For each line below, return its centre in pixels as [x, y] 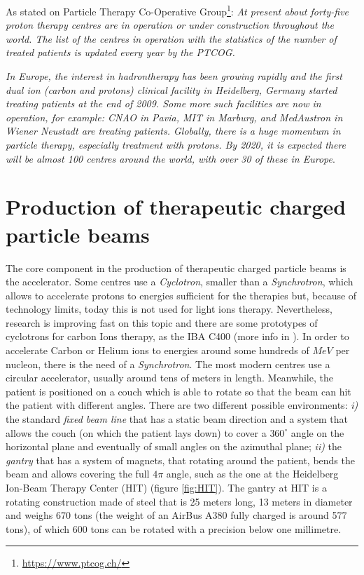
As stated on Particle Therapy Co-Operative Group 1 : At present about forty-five [177, 10]
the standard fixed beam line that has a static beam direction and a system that [177, 419]
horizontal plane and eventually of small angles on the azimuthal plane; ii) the [174, 446]
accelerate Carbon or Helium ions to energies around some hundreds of [157, 350]
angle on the [317, 432]
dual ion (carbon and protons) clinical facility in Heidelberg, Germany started [171, 89]
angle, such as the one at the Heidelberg [252, 474]
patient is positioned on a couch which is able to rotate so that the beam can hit [178, 391]
